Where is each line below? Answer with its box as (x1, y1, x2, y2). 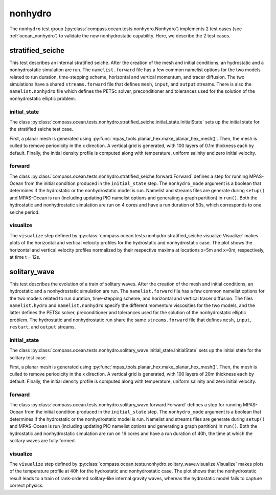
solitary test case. (9, 354, 47, 361)
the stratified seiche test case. (9, 126, 74, 132)
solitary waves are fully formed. (9, 437, 76, 443)
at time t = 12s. (9, 254, 41, 260)
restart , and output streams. (9, 324, 76, 330)
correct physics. (9, 482, 44, 489)
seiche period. (9, 209, 40, 215)
